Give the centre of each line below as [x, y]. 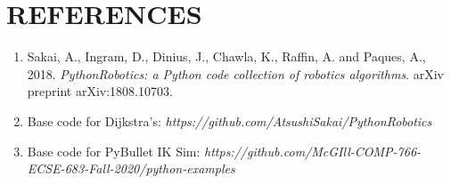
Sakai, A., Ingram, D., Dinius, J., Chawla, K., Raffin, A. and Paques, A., [226, 56]
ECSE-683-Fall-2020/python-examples [131, 168]
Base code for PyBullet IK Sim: [114, 151]
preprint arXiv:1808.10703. [100, 91]
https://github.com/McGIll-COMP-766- [313, 151]
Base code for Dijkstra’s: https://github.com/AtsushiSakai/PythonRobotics [230, 120]
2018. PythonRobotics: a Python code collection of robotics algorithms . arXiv [235, 73]
